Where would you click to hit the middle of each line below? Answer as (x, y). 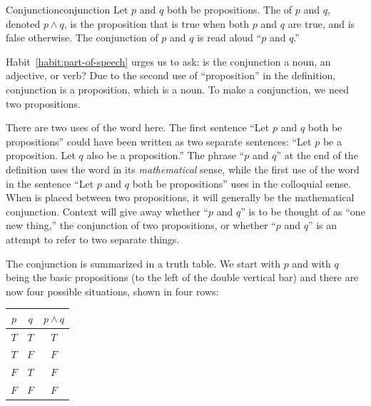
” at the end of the (317, 155)
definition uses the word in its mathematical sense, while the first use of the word (183, 169)
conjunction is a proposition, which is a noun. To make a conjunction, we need (177, 89)
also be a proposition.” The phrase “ (166, 155)
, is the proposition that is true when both (157, 23)
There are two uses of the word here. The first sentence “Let (138, 127)
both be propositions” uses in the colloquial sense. (242, 183)
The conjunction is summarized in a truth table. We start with (143, 263)
